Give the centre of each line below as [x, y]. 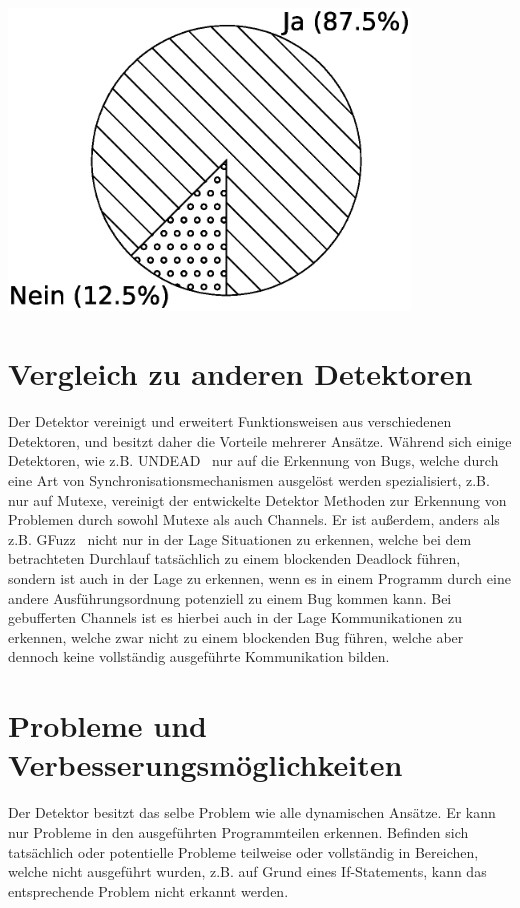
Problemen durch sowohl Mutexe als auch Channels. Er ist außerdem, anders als [254, 519]
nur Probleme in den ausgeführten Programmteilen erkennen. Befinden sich [238, 831]
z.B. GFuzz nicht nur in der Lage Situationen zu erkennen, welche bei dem [240, 538]
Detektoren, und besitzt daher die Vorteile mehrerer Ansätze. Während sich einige [260, 440]
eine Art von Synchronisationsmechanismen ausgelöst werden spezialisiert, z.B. [249, 480]
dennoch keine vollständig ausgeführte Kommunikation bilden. [199, 656]
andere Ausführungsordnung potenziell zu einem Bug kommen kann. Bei [230, 597]
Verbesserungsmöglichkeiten [205, 764]
